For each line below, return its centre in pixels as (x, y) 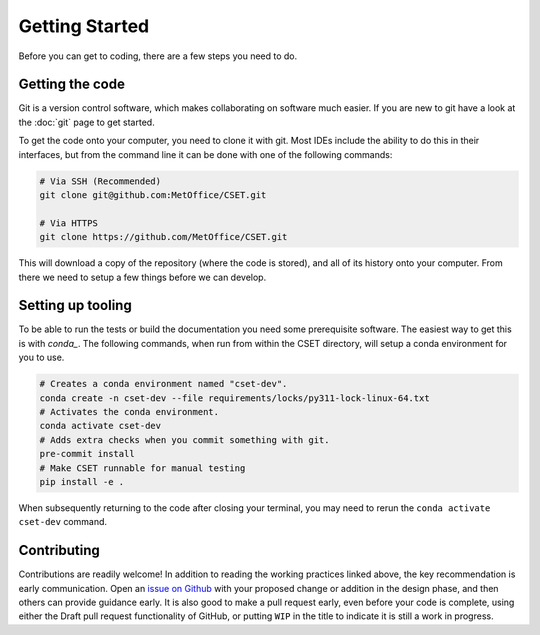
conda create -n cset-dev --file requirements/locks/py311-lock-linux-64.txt (234, 398)
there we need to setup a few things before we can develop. (142, 277)
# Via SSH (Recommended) (100, 181)
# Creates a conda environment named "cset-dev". (163, 384)
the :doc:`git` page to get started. (86, 122)
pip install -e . (82, 481)
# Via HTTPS (69, 223)
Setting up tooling (75, 305)
